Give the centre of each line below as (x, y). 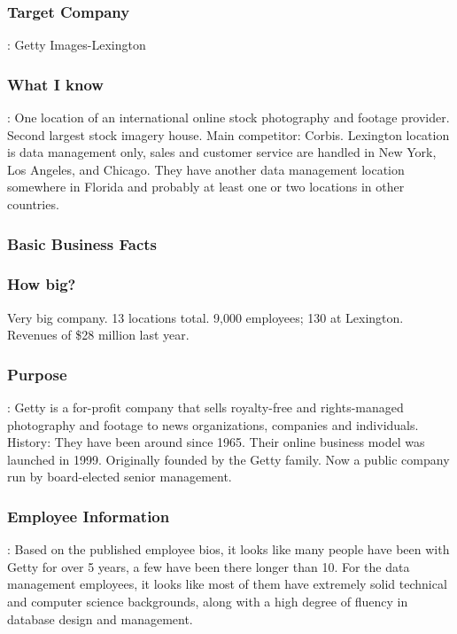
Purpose (37, 374)
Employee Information (89, 516)
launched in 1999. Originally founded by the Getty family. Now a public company (228, 459)
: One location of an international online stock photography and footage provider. (228, 117)
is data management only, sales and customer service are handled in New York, (222, 152)
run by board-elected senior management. (120, 477)
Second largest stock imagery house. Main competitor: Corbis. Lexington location (228, 134)
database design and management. (100, 618)
